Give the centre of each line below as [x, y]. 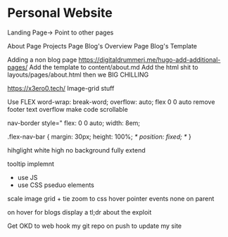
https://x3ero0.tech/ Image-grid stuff [61, 88]
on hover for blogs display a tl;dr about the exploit [80, 212]
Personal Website [60, 13]
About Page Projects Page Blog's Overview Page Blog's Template [102, 46]
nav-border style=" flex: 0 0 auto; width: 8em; [74, 123]
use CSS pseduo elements [56, 185]
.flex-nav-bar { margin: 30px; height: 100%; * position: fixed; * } [100, 136]
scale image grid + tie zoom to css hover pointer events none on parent [111, 198]
